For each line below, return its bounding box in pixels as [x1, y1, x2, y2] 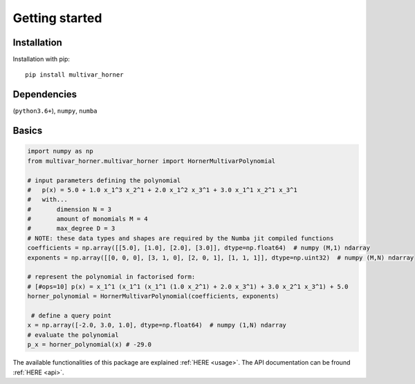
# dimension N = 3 [27, 205, 112, 213]
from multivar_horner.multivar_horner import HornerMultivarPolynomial [27, 157, 276, 165]
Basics [12, 125, 43, 137]
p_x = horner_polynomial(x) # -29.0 [27, 340, 152, 349]
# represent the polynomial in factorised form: [27, 273, 196, 281]
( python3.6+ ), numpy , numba [12, 107, 98, 115]
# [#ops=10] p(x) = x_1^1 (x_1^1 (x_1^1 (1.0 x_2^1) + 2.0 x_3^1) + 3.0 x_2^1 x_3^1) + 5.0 [27, 282, 349, 290]
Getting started [12, 10, 102, 26]
